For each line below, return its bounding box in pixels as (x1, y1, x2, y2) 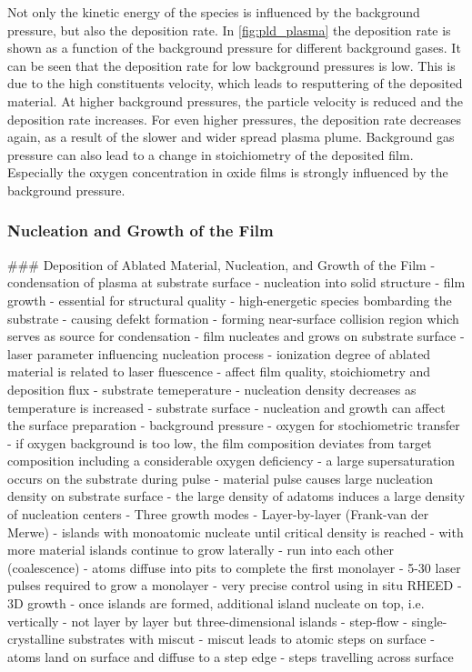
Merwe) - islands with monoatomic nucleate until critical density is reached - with (7, 522, 464, 541)
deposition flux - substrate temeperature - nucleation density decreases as (7, 379, 417, 398)
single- (411, 611, 447, 630)
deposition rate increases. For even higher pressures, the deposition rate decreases (7, 109, 461, 128)
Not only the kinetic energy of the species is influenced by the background (7, 3, 420, 21)
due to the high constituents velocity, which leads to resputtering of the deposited (7, 74, 463, 93)
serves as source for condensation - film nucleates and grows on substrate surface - (7, 326, 465, 346)
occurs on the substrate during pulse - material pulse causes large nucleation (7, 468, 434, 487)
